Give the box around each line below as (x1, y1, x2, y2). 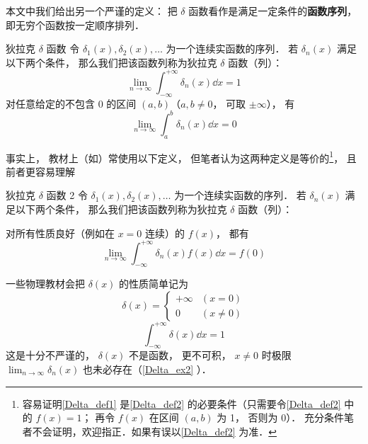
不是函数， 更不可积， (129, 348, 231, 363)
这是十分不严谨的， (6, 348, 95, 363)
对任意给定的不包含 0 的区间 (6, 96, 137, 110)
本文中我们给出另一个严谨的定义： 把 (6, 4, 178, 18)
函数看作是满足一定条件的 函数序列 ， (188, 4, 357, 18)
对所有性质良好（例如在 (6, 225, 115, 240)
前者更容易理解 (6, 164, 75, 178)
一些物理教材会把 (6, 276, 85, 291)
